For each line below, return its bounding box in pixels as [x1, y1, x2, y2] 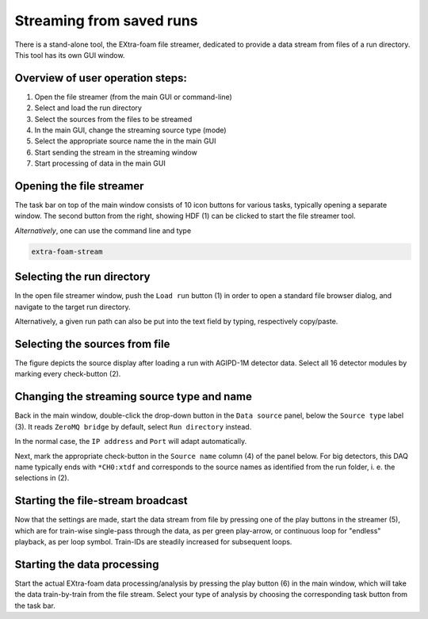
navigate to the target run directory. [14, 302, 131, 311]
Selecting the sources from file [14, 337, 170, 350]
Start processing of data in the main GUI [34, 159, 166, 168]
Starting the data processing [14, 557, 159, 571]
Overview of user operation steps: [14, 71, 188, 85]
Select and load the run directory [34, 103, 143, 113]
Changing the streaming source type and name [14, 390, 253, 403]
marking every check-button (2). [14, 369, 121, 379]
